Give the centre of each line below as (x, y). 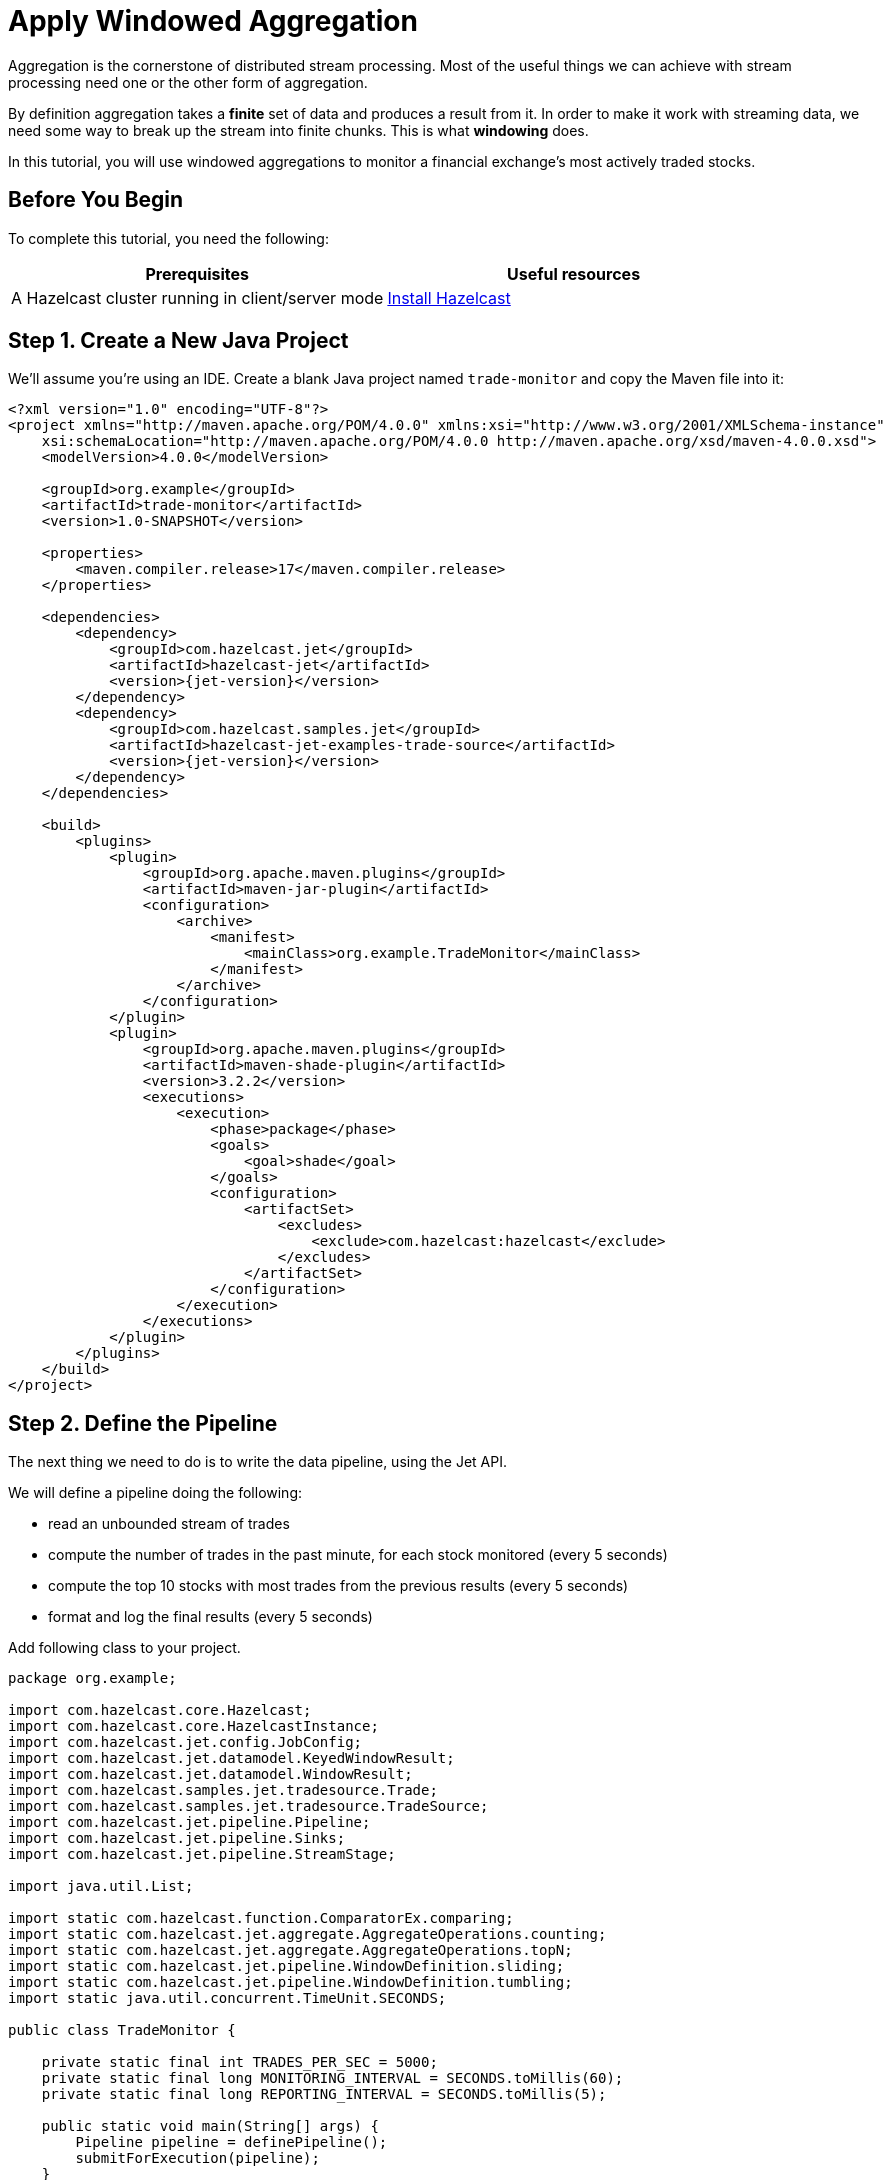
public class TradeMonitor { (122, 2030)
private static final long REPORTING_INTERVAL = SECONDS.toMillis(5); (324, 2094)
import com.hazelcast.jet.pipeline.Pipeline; (189, 1822)
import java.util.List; (101, 1886)
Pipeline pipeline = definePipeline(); (231, 2142)
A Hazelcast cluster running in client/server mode (197, 297)
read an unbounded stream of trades (169, 1524)
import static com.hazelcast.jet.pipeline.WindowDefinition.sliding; (286, 1966)
